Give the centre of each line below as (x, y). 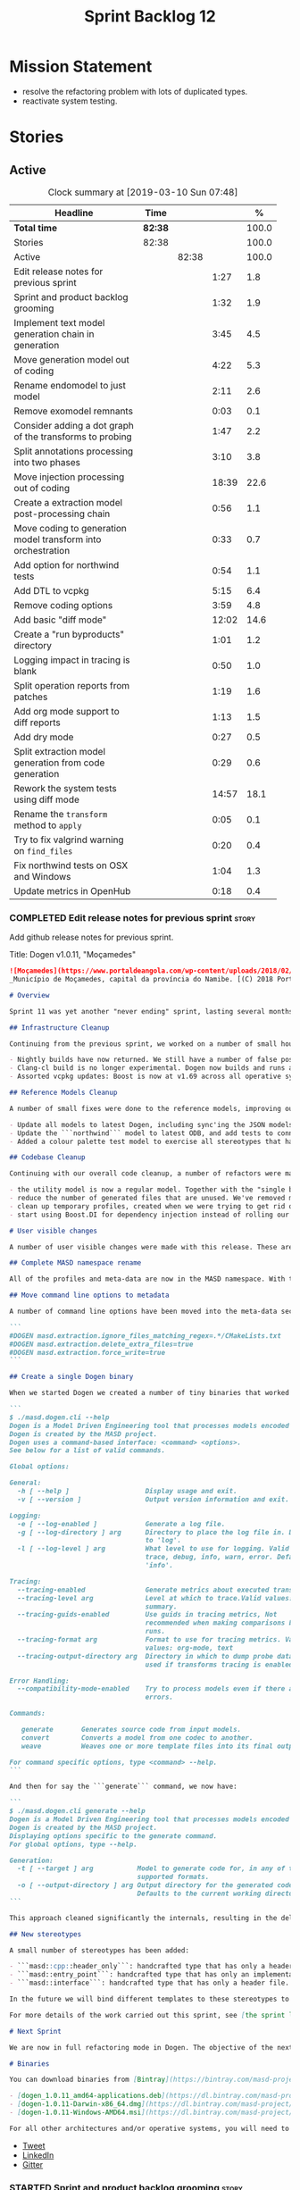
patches (31, 697)
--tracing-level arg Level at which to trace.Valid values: (155, 1598)
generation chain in (54, 334)
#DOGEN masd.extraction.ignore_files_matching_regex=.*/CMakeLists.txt (145, 1336)
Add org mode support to (67, 711)
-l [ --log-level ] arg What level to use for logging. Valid (154, 1549)
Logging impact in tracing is (72, 660)
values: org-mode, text (189, 1648)
